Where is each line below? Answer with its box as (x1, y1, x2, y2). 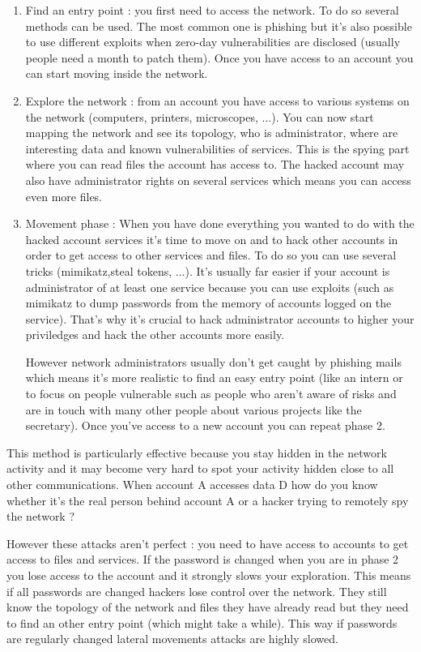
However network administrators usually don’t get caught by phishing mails (25, 353, 402, 370)
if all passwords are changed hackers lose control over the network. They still (6, 582, 387, 599)
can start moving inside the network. (25, 65, 208, 82)
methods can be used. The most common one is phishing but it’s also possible (25, 17, 412, 34)
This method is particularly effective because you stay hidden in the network (6, 444, 387, 461)
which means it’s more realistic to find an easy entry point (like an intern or (25, 369, 403, 386)
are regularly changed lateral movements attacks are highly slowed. (6, 630, 338, 647)
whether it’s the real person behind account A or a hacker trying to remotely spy (6, 491, 409, 508)
